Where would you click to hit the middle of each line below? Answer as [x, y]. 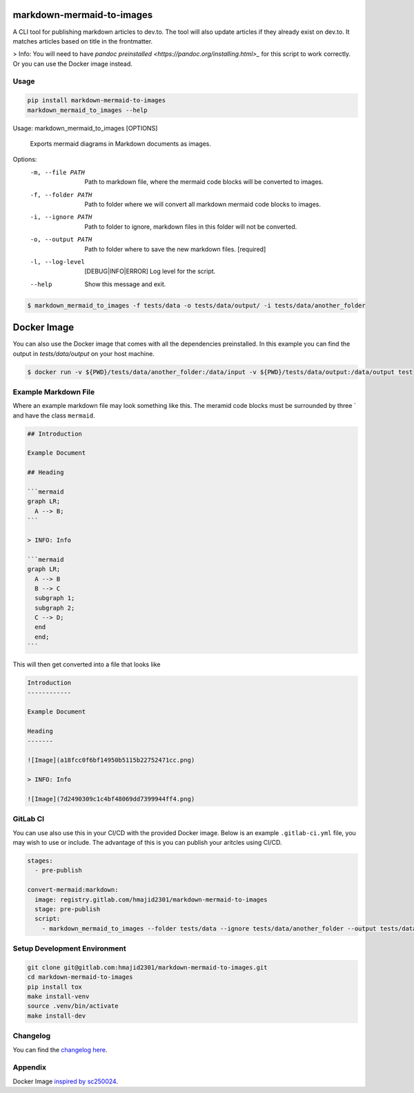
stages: [40, 861]
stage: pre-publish [68, 909]
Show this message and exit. [125, 284]
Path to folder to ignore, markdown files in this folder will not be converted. [191, 226]
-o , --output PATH [61, 240]
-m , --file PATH [58, 172]
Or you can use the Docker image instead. [72, 64]
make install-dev [57, 1016]
